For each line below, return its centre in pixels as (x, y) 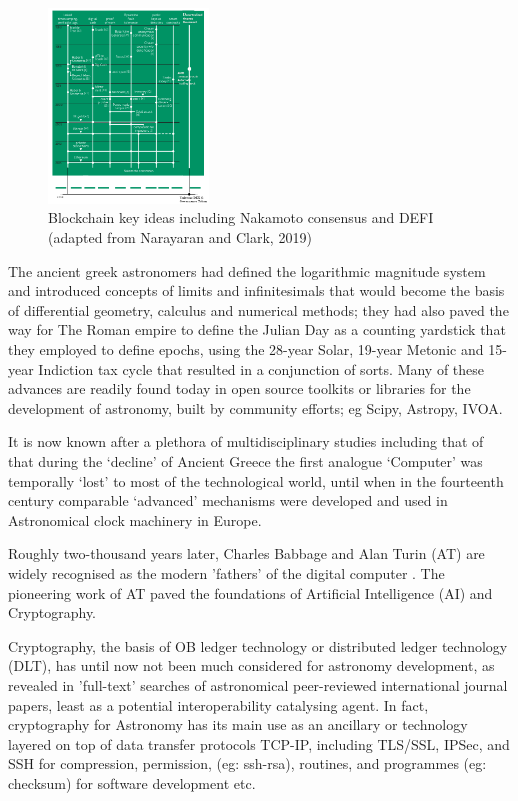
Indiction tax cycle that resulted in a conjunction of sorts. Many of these (261, 368)
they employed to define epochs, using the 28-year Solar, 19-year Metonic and (246, 349)
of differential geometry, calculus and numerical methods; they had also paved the (258, 309)
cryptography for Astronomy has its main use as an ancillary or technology (238, 724)
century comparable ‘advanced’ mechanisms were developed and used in (228, 500)
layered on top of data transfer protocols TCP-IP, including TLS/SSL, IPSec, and (259, 743)
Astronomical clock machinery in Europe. (135, 519)
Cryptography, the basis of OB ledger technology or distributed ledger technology (258, 645)
